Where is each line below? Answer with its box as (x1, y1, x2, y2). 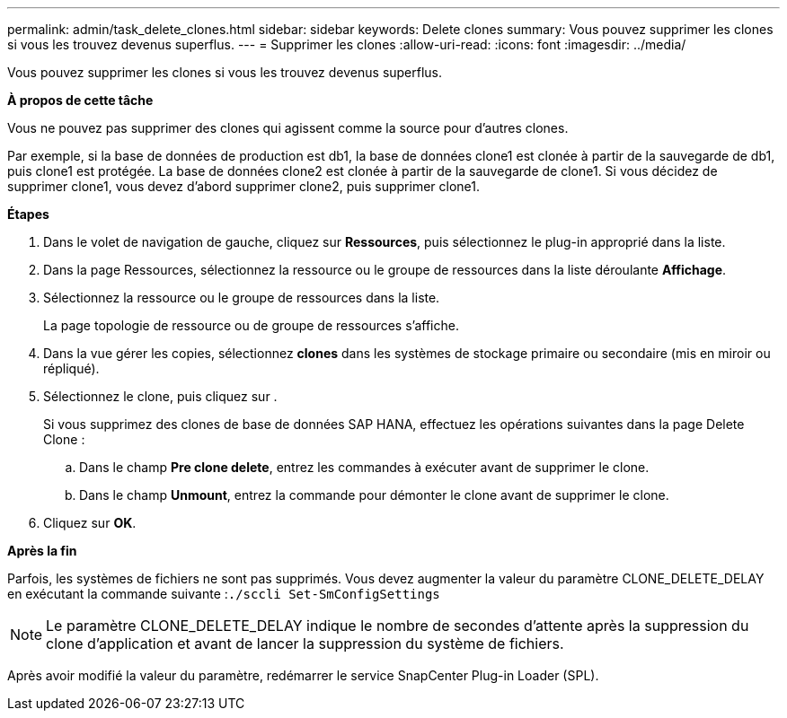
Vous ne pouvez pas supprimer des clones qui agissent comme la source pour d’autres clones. (7, 120, 569, 136)
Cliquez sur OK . (43, 515, 137, 530)
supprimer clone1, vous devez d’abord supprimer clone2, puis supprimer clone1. (7, 179, 480, 194)
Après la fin (7, 543, 77, 558)
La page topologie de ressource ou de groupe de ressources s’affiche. (43, 318, 459, 333)
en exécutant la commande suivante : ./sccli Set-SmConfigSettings (7, 586, 440, 601)
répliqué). (43, 361, 100, 376)
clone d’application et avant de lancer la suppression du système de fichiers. (46, 635, 564, 652)
